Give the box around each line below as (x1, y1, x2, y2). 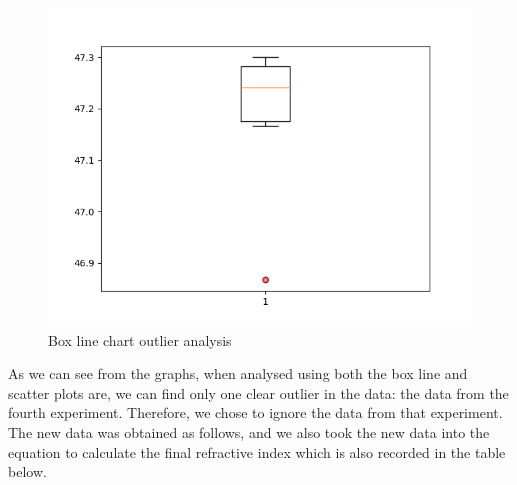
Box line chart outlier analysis (48, 329, 232, 350)
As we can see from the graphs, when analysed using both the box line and (8, 363, 468, 384)
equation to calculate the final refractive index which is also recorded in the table (8, 441, 506, 462)
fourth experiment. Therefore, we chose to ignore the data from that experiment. (8, 402, 503, 423)
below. (8, 461, 47, 482)
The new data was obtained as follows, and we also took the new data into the (8, 421, 490, 442)
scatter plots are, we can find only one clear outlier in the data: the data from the (8, 382, 509, 403)
